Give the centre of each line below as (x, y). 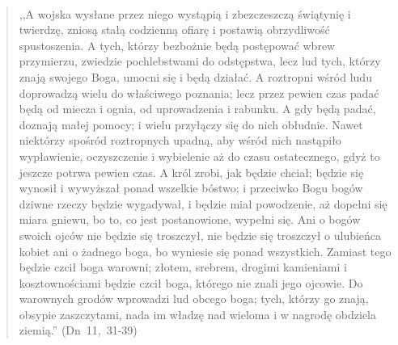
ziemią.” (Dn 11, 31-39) (78, 330)
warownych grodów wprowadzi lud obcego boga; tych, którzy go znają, (194, 299)
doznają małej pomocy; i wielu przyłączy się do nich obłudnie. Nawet (191, 124)
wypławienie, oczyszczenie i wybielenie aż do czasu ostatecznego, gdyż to (199, 156)
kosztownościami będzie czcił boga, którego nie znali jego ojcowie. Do (191, 282)
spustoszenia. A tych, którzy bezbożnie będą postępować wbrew (177, 45)
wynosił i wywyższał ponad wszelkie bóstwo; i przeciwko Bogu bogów (191, 188)
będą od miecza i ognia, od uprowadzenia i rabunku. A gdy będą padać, (197, 109)
